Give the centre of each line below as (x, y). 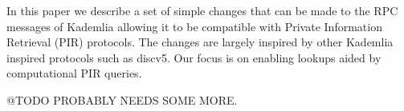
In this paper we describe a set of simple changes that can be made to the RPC (202, 10)
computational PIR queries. (74, 73)
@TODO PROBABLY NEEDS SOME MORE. (122, 99)
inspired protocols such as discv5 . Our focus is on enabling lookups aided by (194, 57)
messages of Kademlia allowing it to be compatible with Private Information (194, 26)
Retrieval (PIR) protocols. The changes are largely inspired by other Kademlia (200, 42)
